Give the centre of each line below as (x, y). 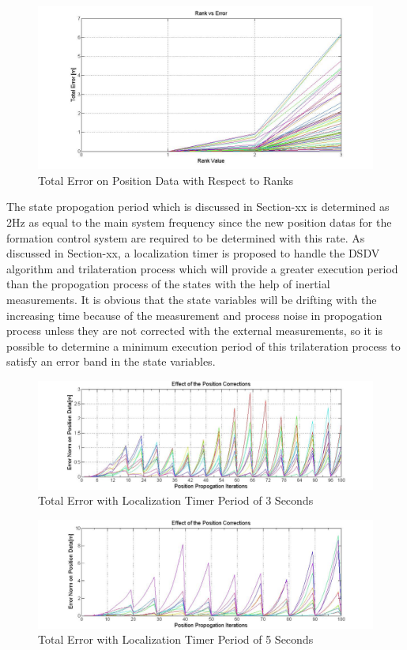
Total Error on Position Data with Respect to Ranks (166, 180)
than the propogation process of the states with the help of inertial (168, 284)
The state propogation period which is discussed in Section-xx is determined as (198, 207)
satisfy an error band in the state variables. (111, 361)
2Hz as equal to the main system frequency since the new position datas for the (199, 222)
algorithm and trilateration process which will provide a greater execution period (202, 268)
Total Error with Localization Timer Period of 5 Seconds (176, 639)
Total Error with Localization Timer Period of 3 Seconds (176, 500)
